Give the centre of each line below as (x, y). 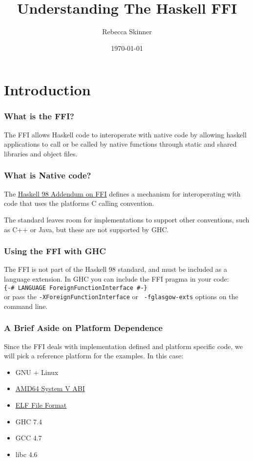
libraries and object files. (41, 153)
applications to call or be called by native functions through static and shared (120, 144)
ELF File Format (41, 405)
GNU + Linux (37, 372)
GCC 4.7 (29, 438)
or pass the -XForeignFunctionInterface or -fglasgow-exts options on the (121, 296)
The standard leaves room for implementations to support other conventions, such (127, 219)
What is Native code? (48, 175)
